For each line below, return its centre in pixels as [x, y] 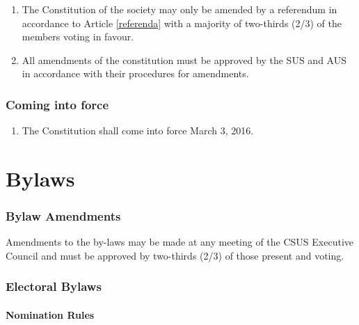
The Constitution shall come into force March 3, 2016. [138, 130]
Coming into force [57, 104]
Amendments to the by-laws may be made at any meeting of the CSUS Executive [180, 242]
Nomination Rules [50, 315]
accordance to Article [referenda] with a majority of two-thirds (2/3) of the [182, 23]
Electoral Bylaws [54, 286]
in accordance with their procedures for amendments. [135, 73]
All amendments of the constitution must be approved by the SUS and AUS [184, 60]
